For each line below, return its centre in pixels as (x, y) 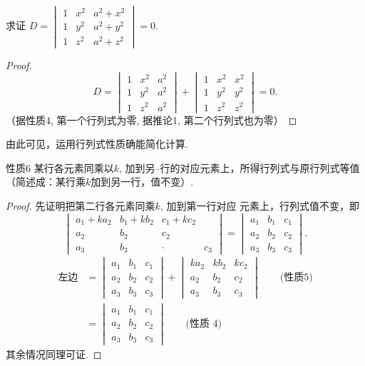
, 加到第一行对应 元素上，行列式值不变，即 (260, 205)
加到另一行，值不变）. (142, 182)
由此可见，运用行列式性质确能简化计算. (97, 144)
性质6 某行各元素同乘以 (60, 167)
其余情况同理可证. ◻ (54, 354)
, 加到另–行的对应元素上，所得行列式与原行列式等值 (239, 167)
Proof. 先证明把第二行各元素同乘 (81, 205)
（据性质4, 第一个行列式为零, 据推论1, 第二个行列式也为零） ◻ (151, 120)
